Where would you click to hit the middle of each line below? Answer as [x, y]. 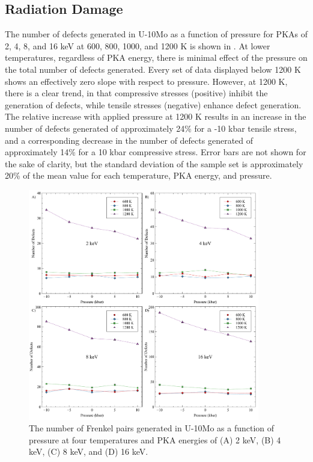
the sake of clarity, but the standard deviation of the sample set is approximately [154, 163]
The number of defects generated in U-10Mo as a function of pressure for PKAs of [156, 34]
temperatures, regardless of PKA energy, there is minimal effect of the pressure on [156, 57]
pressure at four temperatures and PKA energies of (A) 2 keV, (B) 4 [155, 439]
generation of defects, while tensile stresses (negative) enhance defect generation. [153, 104]
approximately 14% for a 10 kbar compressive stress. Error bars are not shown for [156, 152]
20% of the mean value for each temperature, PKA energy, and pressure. [138, 175]
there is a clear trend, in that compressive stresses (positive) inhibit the [136, 93]
